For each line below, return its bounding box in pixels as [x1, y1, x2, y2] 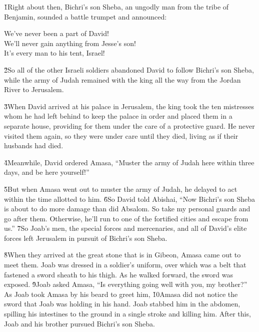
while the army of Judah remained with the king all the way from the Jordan [4, 74, 241, 85]
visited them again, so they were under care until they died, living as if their [4, 130, 238, 141]
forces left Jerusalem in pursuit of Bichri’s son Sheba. [4, 232, 167, 243]
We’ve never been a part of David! [4, 28, 109, 39]
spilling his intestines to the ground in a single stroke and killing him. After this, [4, 308, 251, 319]
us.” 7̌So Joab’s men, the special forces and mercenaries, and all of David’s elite [4, 223, 247, 233]
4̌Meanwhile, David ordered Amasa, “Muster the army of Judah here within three [4, 157, 254, 167]
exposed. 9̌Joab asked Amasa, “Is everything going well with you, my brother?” [4, 279, 247, 289]
